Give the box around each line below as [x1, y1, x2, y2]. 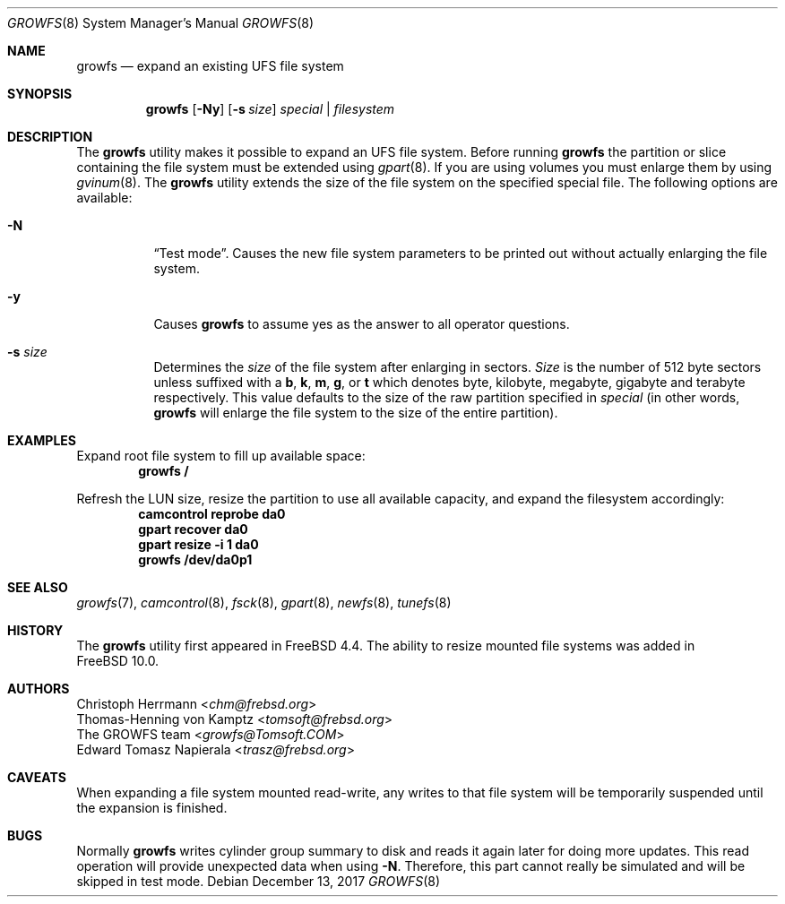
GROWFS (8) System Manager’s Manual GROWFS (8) [7, 15, 315, 30]
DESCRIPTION [7, 129, 93, 144]
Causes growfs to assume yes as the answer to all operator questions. [153, 316, 570, 331]
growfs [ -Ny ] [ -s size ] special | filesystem [145, 101, 395, 116]
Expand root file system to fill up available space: [76, 448, 366, 463]
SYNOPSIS [7, 86, 73, 101]
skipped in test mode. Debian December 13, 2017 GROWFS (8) [76, 874, 441, 889]
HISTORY [7, 623, 64, 638]
